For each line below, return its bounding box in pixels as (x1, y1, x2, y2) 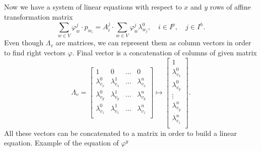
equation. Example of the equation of (4, 137, 119, 148)
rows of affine (210, 2, 251, 12)
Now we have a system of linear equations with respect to (4, 2, 182, 12)
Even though (4, 37, 43, 48)
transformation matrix (4, 11, 73, 22)
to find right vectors (4, 47, 66, 57)
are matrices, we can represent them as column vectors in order (55, 37, 251, 48)
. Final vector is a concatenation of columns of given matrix (72, 47, 257, 57)
